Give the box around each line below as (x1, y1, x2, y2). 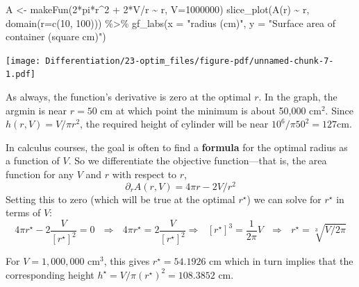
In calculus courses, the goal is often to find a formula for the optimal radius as (6, 139, 348, 154)
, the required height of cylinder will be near (80, 116, 269, 131)
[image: (6, 55, 41, 66)
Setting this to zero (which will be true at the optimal (6, 191, 235, 206)
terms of (6, 205, 41, 220)
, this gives (103, 254, 150, 268)
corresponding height (6, 267, 94, 281)
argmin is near (6, 103, 67, 117)
